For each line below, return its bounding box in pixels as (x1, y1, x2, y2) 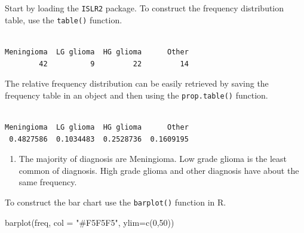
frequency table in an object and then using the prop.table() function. (5, 88, 268, 101)
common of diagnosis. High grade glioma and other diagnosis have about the (19, 164, 299, 176)
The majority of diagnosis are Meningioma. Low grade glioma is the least (19, 152, 287, 165)
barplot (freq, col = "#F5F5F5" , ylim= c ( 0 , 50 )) (5, 216, 174, 228)
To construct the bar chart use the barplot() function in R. (5, 195, 226, 208)
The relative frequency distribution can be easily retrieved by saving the (5, 77, 269, 90)
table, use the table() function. (5, 13, 122, 26)
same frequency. (19, 176, 77, 188)
